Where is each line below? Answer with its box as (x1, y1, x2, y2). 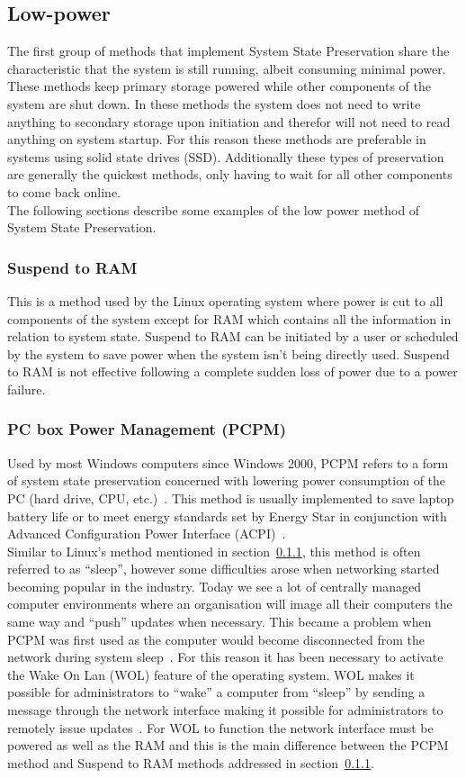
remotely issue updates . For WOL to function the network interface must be (7, 718, 434, 737)
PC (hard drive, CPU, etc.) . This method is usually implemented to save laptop (7, 488, 454, 507)
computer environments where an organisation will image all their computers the (7, 594, 453, 613)
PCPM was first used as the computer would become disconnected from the (7, 629, 426, 648)
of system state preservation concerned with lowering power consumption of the (7, 471, 446, 490)
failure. (7, 379, 46, 398)
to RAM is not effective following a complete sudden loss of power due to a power (7, 362, 458, 381)
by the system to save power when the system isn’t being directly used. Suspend (7, 344, 450, 363)
